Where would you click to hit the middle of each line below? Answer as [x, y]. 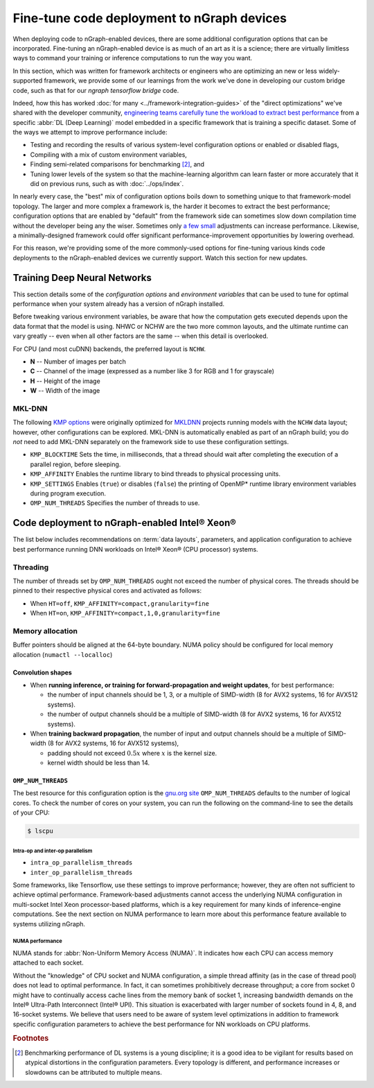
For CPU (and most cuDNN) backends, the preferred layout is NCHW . [109, 349]
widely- [329, 71]
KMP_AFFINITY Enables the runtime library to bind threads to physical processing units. [155, 474]
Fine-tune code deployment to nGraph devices [150, 18]
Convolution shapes [42, 672]
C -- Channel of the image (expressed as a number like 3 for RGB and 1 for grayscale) [152, 371]
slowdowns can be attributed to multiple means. [93, 1072]
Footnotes [31, 1039]
